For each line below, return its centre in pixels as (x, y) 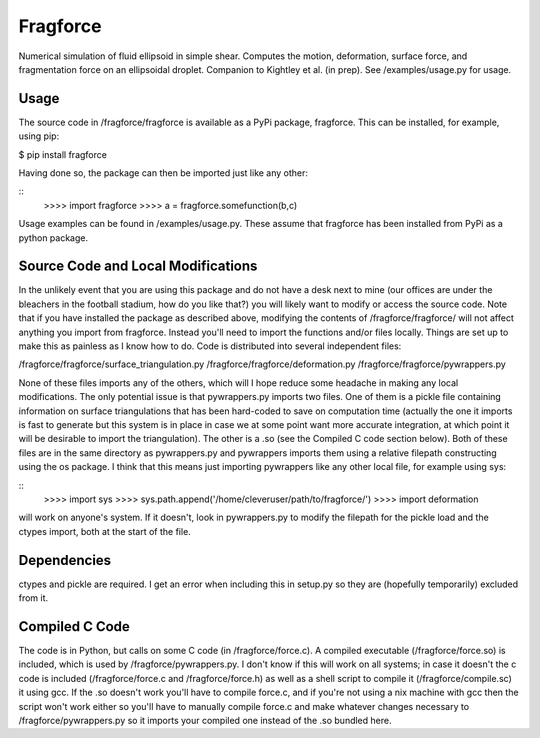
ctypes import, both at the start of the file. (105, 531)
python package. (53, 237)
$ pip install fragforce (62, 154)
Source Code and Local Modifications (138, 266)
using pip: (39, 136)
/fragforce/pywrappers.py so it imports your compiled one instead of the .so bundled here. (205, 720)
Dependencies (65, 560)
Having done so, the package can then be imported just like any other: (163, 173)
